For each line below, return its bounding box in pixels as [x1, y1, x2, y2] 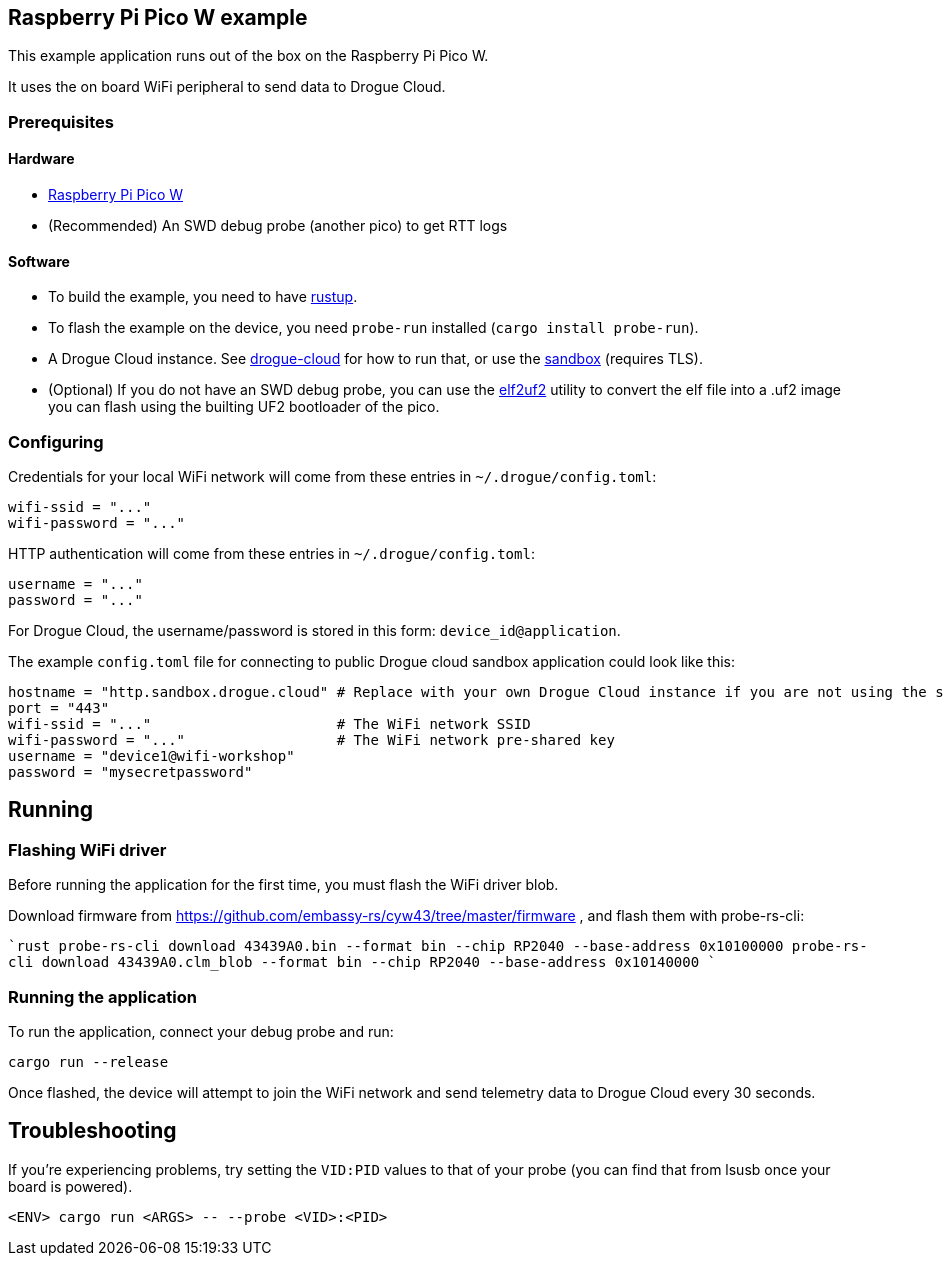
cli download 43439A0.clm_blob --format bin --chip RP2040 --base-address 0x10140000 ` [8, 954, 717, 971]
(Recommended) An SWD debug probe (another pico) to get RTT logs [48, 217, 508, 235]
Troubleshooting [8, 1118, 177, 1144]
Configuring [8, 431, 104, 452]
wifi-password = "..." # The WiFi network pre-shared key [8, 731, 615, 748]
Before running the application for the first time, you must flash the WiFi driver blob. [8, 876, 559, 894]
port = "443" [8, 699, 110, 716]
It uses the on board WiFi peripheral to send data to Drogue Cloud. [8, 78, 446, 96]
